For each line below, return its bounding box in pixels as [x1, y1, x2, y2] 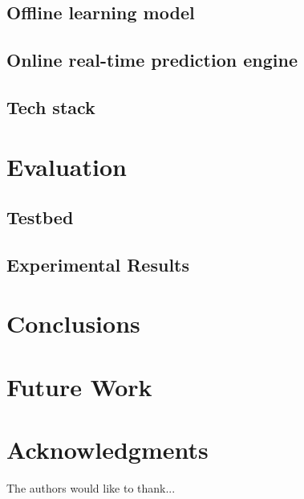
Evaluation [6, 149, 127, 182]
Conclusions [6, 307, 140, 340]
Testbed [6, 205, 74, 230]
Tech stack [6, 94, 95, 119]
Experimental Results [6, 252, 189, 276]
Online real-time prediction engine [6, 47, 298, 72]
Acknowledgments [6, 433, 209, 466]
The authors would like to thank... [6, 480, 176, 497]
